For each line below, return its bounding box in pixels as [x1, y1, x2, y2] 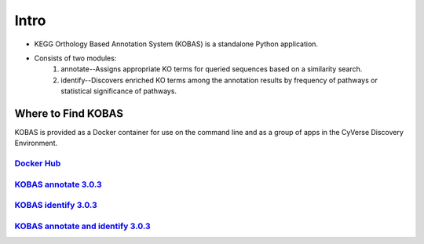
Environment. [14, 138, 58, 148]
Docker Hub [14, 158, 61, 169]
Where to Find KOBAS [14, 107, 123, 120]
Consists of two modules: [34, 53, 117, 63]
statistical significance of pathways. [60, 86, 177, 96]
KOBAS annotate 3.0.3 [14, 179, 102, 190]
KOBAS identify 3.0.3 [14, 200, 97, 211]
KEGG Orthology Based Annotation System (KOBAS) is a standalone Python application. [34, 39, 318, 49]
